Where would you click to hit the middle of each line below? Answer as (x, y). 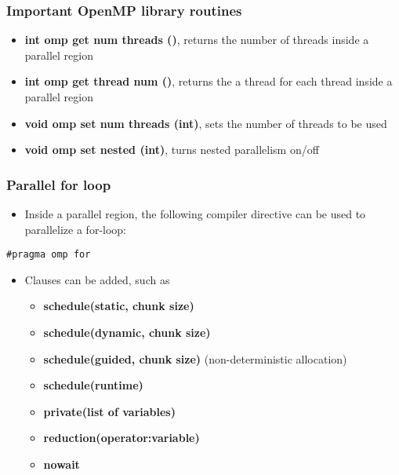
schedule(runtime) (93, 385)
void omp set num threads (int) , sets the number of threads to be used (206, 123)
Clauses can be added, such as (97, 279)
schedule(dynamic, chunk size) (127, 332)
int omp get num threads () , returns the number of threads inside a (197, 40)
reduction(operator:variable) (122, 438)
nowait (62, 464)
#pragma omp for (49, 255)
